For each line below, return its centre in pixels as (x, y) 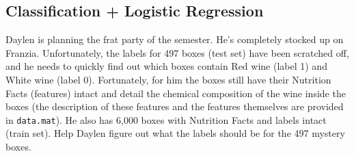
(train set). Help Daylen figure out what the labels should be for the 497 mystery (175, 133)
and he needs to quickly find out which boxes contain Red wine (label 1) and (166, 66)
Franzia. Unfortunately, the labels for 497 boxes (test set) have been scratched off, (177, 52)
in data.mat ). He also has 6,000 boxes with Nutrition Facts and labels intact (166, 119)
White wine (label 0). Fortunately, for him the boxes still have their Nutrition (168, 79)
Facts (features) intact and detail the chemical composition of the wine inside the (176, 93)
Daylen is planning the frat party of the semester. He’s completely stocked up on (175, 39)
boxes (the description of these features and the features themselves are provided (175, 106)
